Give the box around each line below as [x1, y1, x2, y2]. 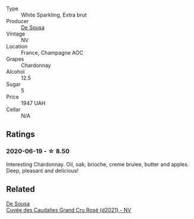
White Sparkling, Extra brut [21, 11, 87, 18]
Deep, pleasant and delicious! [6, 167, 79, 174]
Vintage [6, 30, 26, 37]
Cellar [6, 106, 21, 113]
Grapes [6, 56, 24, 62]
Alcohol [6, 68, 25, 75]
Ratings [6, 129, 36, 139]
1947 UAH [21, 100, 46, 106]
